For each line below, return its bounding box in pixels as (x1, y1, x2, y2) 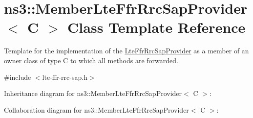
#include (4, 71, 31, 82)
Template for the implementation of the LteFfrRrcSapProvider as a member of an (4, 46, 249, 56)
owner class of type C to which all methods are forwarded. (4, 55, 178, 65)
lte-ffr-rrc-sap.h (42, 71, 87, 82)
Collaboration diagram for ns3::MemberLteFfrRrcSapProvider (4, 104, 189, 115)
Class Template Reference (67, 17, 246, 37)
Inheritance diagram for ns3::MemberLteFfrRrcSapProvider (4, 88, 182, 98)
